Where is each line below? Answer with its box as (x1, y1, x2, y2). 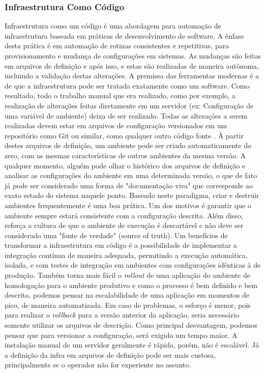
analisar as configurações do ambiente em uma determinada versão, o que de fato (5, 170, 257, 181)
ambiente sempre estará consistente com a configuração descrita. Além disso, (5, 210, 243, 220)
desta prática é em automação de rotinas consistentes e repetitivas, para (5, 40, 229, 51)
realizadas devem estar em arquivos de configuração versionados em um (5, 120, 227, 131)
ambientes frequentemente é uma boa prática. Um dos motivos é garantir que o (5, 199, 251, 210)
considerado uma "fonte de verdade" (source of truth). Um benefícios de (5, 229, 228, 240)
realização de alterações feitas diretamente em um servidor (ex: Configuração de (5, 100, 254, 110)
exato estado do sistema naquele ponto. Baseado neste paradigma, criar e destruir (5, 190, 259, 200)
